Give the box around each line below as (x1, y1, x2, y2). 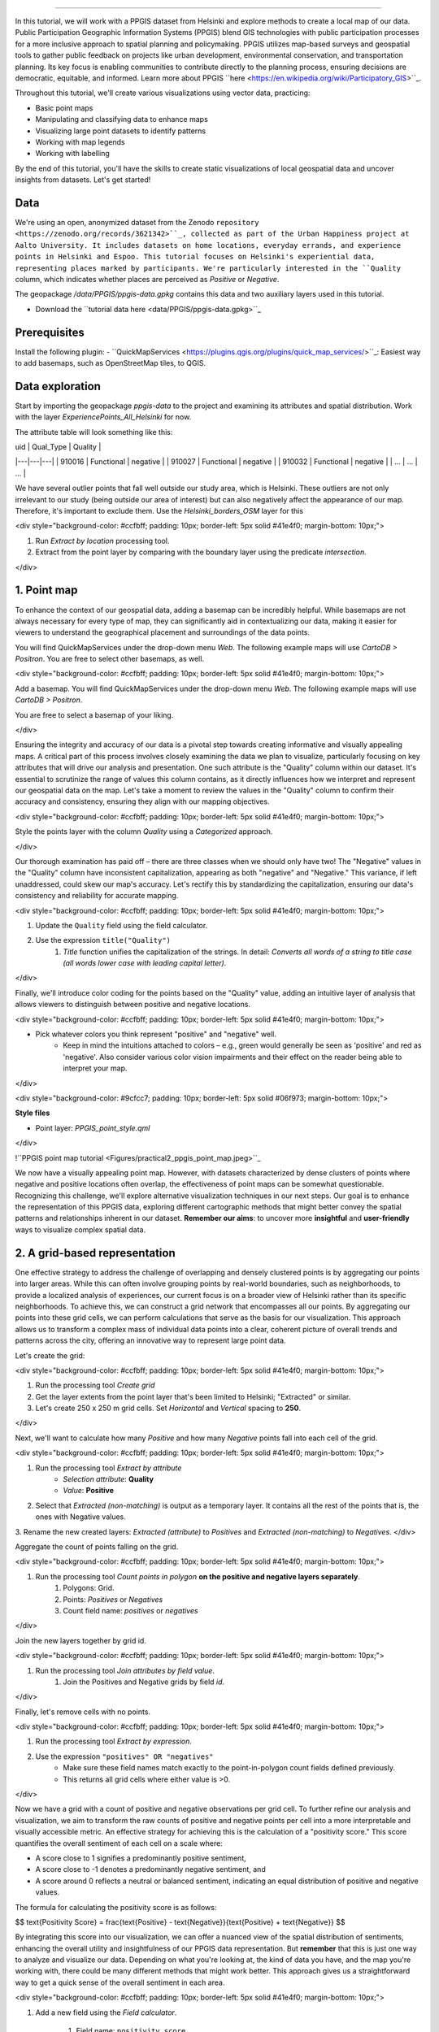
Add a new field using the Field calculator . (35, 2008, 177, 2017)
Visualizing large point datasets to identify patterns (35, 126, 206, 136)
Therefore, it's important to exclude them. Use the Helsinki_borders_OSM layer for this (15, 506, 304, 516)
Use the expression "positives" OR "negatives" (35, 1752, 215, 1761)
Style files (15, 1108, 50, 1118)
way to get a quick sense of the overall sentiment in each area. (15, 1978, 225, 1987)
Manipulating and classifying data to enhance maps (35, 115, 209, 124)
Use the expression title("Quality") (35, 936, 171, 945)
